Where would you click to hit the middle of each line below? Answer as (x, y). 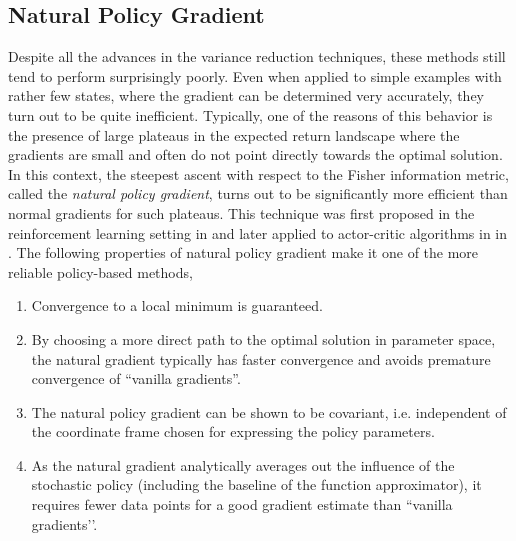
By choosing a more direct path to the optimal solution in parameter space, (263, 338)
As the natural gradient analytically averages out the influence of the (243, 464)
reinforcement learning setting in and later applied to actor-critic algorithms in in (258, 232)
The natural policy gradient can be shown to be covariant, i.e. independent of (269, 411)
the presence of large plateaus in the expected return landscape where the (234, 134)
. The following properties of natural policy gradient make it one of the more (243, 252)
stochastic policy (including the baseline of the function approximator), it (256, 484)
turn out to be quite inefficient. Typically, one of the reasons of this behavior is (250, 114)
